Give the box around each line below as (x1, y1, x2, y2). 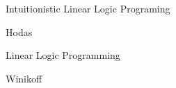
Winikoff (6, 71, 42, 85)
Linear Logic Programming (6, 48, 120, 62)
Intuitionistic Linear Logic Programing (6, 1, 170, 15)
